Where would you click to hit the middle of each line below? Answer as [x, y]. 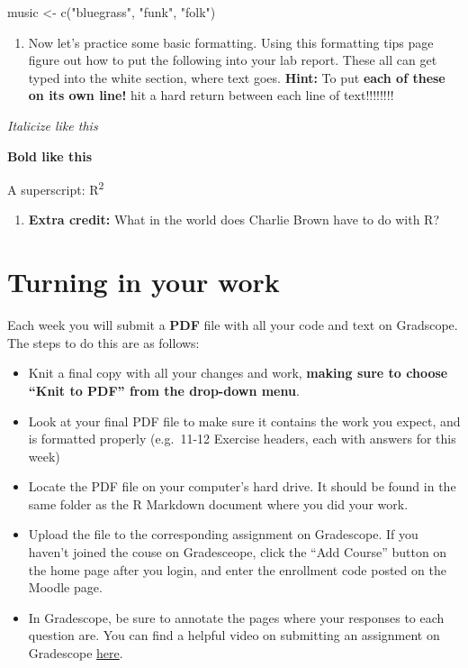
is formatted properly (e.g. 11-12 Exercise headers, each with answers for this [242, 439]
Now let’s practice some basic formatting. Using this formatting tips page [231, 42]
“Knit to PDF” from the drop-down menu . [164, 390]
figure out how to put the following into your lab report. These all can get [233, 60]
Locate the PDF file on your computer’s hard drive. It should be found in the [242, 486]
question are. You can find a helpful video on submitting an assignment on [234, 635]
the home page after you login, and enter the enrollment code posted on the [237, 569]
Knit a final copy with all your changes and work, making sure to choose [238, 373]
